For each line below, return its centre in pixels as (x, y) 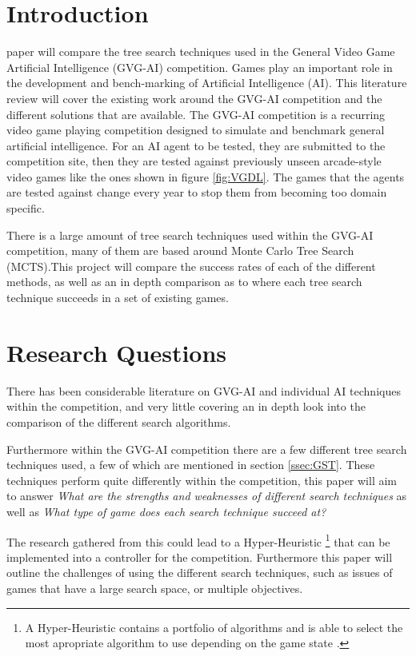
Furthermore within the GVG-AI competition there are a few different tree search (207, 449)
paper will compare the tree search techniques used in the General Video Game (201, 52)
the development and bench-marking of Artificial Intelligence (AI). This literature (207, 83)
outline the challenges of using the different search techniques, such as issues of (200, 573)
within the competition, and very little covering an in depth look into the (186, 406)
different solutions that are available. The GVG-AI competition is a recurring (196, 114)
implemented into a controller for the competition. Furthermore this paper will (200, 557)
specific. (26, 208)
